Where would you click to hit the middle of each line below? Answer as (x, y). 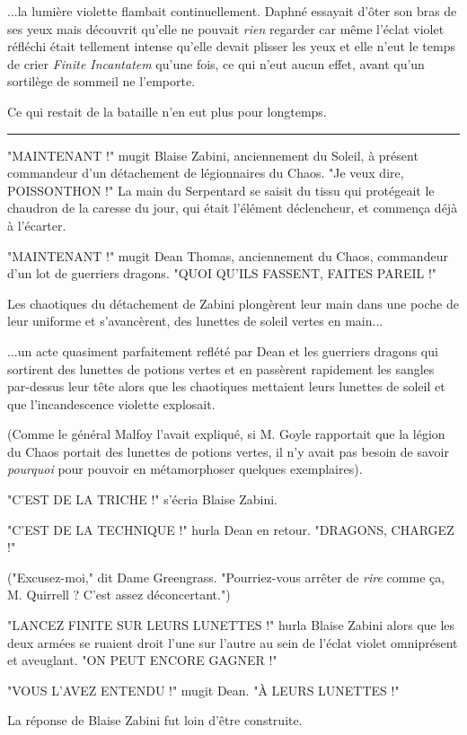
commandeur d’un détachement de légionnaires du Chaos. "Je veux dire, (206, 173)
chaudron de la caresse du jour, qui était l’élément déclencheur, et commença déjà (233, 208)
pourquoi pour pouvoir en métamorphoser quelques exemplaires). (185, 469)
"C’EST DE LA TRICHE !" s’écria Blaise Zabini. (142, 499)
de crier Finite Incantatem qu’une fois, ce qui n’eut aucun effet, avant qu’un (216, 63)
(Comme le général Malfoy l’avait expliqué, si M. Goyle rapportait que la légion (226, 434)
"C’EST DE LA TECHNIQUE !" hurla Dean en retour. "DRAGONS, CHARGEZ (231, 529)
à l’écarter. (37, 225)
